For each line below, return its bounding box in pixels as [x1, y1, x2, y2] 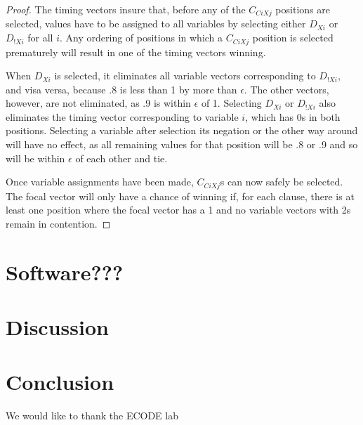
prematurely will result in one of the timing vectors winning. [6, 44, 266, 59]
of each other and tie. [75, 150, 168, 165]
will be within [6, 150, 65, 165]
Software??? [6, 257, 124, 286]
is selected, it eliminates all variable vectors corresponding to [54, 68, 316, 83]
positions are [275, 2, 330, 16]
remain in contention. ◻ [6, 216, 111, 230]
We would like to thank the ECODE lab [6, 408, 178, 423]
